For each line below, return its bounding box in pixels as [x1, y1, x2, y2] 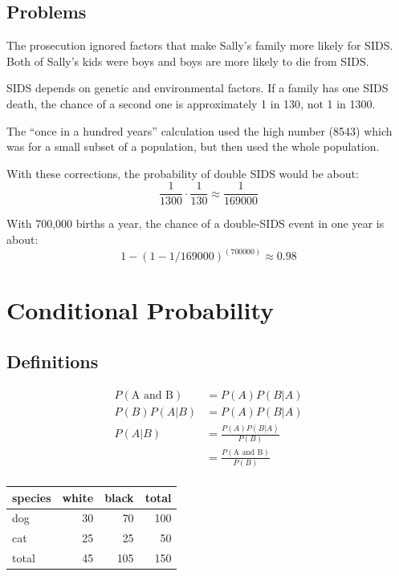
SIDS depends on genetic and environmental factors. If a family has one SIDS [6, 79, 389, 96]
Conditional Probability [6, 294, 275, 327]
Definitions [6, 348, 99, 373]
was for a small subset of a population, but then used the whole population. [6, 138, 380, 155]
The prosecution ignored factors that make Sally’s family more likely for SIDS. [6, 37, 393, 54]
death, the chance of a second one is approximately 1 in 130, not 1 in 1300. [6, 95, 376, 112]
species [12, 489, 51, 505]
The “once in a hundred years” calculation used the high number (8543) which [6, 122, 393, 139]
